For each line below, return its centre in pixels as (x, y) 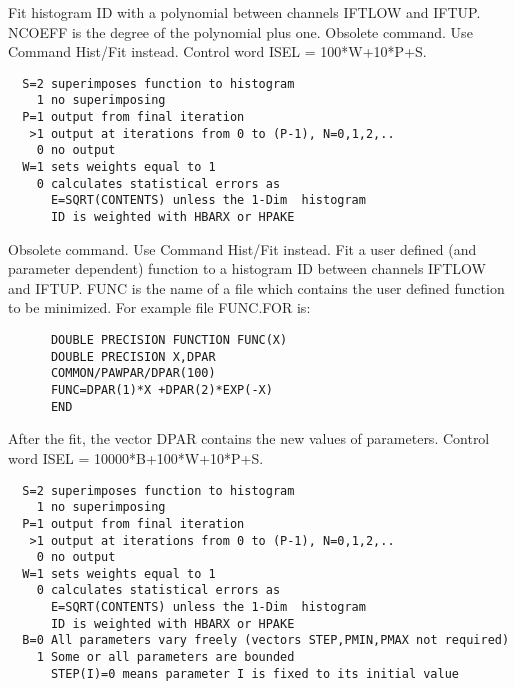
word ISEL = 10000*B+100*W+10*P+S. (136, 457)
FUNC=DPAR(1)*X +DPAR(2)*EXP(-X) (161, 390)
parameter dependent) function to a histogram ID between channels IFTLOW (247, 268)
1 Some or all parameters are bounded (165, 657)
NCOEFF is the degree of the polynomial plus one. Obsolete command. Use (240, 31)
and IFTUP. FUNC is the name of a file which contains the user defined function (256, 287)
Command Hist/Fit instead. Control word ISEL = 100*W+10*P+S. (217, 51)
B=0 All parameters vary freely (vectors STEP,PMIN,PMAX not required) (266, 640)
